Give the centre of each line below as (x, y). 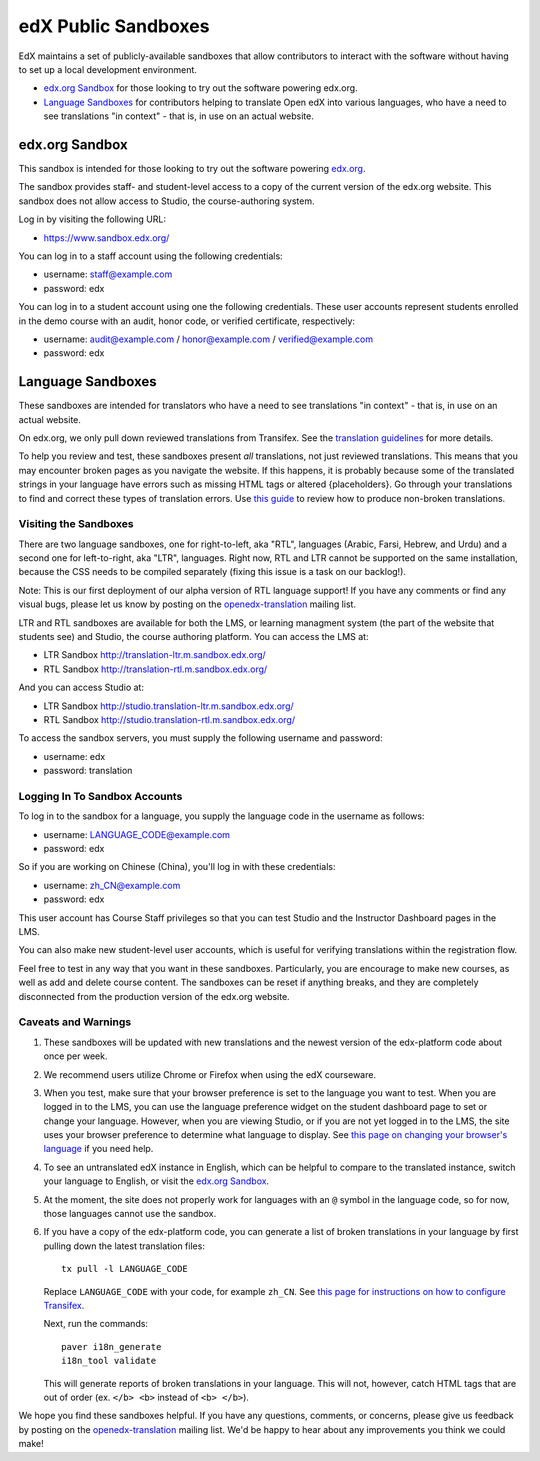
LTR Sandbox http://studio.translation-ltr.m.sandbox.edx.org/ (168, 706)
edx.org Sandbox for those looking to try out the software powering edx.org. (201, 88)
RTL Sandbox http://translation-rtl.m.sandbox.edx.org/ (155, 669)
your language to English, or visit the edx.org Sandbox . (156, 1181)
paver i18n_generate (111, 1346)
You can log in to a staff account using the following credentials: (151, 256)
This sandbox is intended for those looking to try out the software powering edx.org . (192, 169)
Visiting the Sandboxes (76, 524)
